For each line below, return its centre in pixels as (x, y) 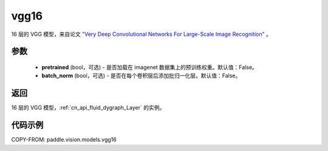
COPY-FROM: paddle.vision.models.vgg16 (64, 139)
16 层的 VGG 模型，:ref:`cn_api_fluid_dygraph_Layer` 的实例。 (88, 108)
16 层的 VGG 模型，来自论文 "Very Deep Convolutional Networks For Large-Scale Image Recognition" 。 (141, 34)
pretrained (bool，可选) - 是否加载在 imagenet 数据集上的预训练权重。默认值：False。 (150, 67)
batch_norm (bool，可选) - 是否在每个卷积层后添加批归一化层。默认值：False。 (141, 75)
